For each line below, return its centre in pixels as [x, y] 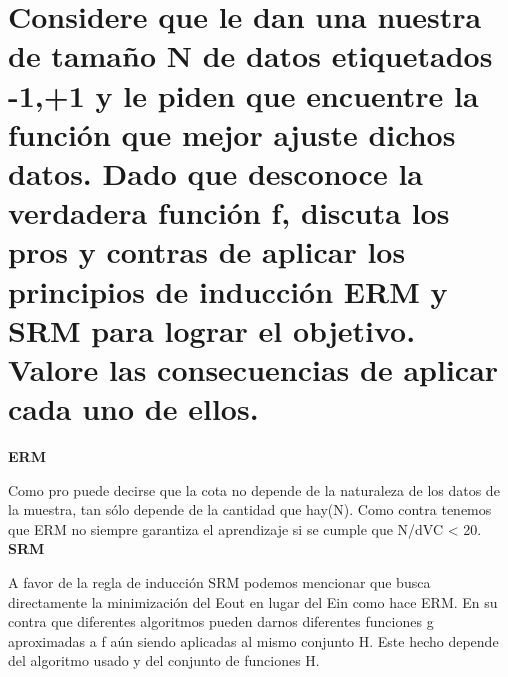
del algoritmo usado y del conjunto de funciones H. [164, 660]
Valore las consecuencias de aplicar [253, 368]
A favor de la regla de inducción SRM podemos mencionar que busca [219, 581]
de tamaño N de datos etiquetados [250, 55]
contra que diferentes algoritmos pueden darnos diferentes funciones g [221, 621]
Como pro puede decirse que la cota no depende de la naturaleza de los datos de [254, 489]
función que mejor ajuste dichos [232, 133]
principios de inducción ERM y [228, 290]
